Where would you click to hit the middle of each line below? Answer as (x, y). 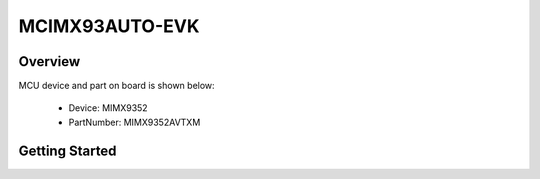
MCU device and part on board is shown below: (116, 86)
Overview (49, 61)
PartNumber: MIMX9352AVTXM (134, 122)
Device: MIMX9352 (108, 108)
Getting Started (67, 150)
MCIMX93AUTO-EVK (109, 26)
